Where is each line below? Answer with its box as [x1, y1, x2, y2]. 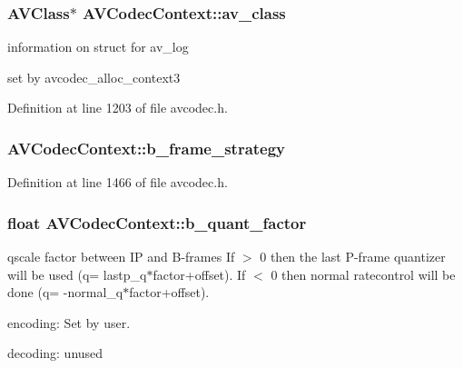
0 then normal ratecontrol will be [271, 264, 456, 283]
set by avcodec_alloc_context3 [7, 67, 181, 86]
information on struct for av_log [7, 37, 189, 56]
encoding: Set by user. [7, 313, 131, 332]
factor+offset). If [153, 264, 246, 283]
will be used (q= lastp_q [7, 264, 147, 283]
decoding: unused [7, 343, 103, 363]
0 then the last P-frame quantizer [260, 247, 446, 266]
